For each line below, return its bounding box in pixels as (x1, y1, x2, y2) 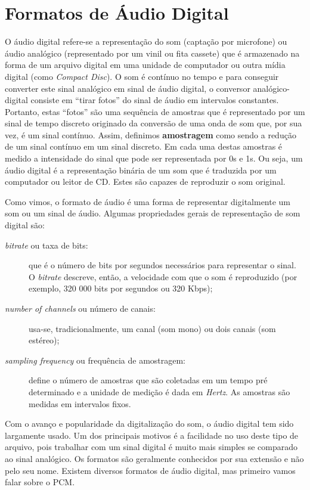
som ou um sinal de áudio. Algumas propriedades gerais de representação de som (5, 207, 300, 219)
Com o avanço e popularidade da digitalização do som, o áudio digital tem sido (5, 417, 294, 430)
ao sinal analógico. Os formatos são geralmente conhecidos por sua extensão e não (5, 452, 304, 464)
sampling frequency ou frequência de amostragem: (5, 353, 186, 366)
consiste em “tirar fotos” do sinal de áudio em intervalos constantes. (30, 94, 279, 106)
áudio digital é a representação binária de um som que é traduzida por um (5, 163, 277, 176)
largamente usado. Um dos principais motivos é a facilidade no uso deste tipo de (5, 429, 299, 441)
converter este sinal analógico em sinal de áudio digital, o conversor (5, 82, 250, 94)
